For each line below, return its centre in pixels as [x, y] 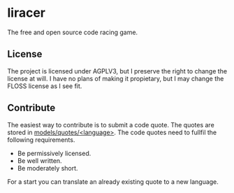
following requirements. [41, 140]
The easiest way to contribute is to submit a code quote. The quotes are [111, 124]
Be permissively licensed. [54, 153]
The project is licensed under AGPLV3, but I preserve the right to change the [117, 71]
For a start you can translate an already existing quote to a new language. [113, 181]
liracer [27, 13]
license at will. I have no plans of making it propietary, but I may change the [116, 78]
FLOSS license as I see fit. [45, 86]
